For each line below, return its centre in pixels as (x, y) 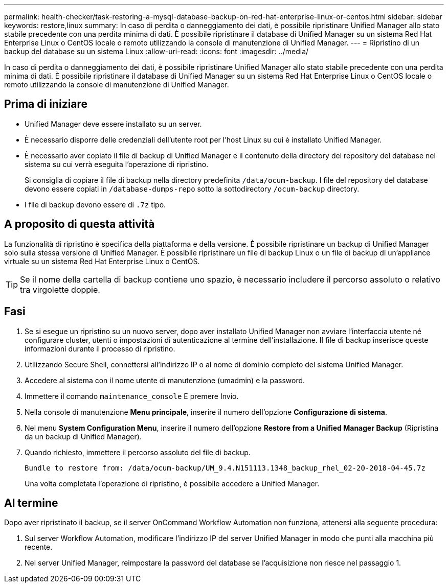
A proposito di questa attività (80, 224)
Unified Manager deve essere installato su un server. (113, 124)
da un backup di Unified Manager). (83, 436)
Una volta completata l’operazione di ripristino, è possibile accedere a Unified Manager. (172, 483)
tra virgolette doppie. (60, 289)
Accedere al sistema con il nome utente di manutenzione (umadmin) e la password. (165, 380)
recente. (39, 547)
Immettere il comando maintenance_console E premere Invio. (132, 396)
